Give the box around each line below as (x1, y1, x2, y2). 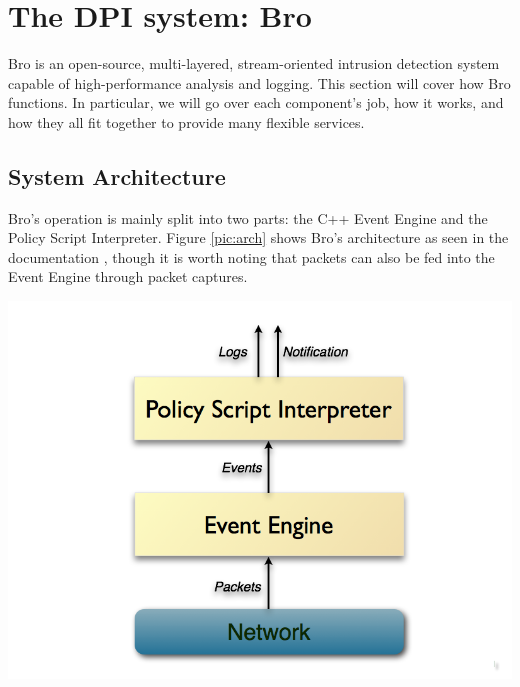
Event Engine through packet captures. (8, 266, 248, 287)
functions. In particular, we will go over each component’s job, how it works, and (8, 92, 504, 113)
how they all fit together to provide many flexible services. (8, 111, 365, 132)
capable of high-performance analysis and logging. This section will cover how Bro (8, 72, 511, 93)
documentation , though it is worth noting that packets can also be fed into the (8, 246, 495, 267)
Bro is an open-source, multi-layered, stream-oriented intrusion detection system (8, 53, 500, 74)
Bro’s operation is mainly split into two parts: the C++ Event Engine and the (8, 207, 488, 228)
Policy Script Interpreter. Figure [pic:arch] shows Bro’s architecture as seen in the (8, 227, 509, 248)
